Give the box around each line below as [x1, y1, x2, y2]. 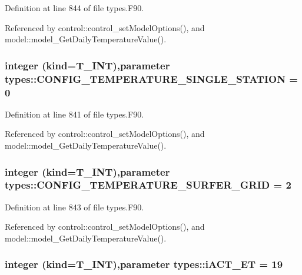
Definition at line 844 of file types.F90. [5, 2, 144, 14]
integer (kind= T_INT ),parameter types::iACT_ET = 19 [5, 257, 283, 271]
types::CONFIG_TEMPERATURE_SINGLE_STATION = [5, 71, 298, 86]
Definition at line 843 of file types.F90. [5, 200, 144, 213]
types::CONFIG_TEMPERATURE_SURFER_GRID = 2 [5, 177, 291, 192]
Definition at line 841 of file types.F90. [5, 108, 144, 120]
